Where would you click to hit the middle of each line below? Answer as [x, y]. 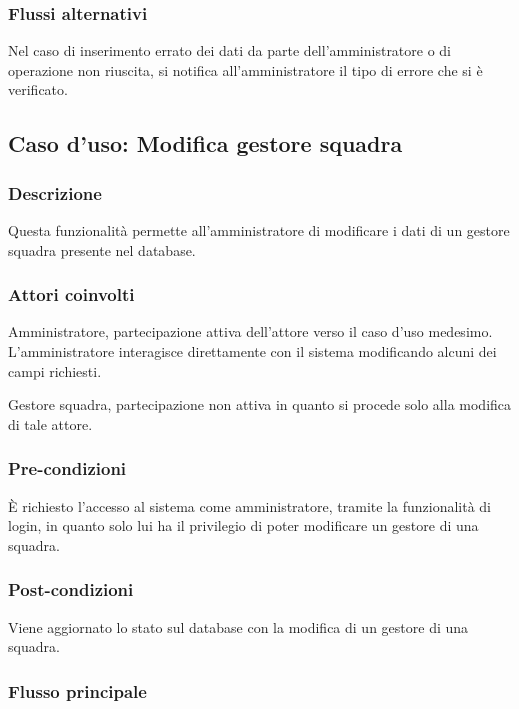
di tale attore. [50, 423]
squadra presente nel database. [102, 249]
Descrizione [55, 192]
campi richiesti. [55, 370]
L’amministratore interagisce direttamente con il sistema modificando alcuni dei [252, 351]
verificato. [38, 89]
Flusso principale [77, 690]
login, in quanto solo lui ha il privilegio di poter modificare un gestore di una [243, 525]
